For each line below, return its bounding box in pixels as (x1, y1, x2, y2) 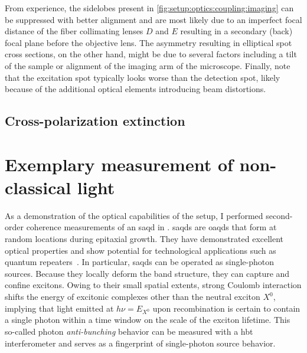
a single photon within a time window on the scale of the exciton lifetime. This (5, 313, 290, 326)
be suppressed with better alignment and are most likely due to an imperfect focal (5, 13, 302, 25)
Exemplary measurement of (5, 152, 233, 176)
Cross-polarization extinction (5, 112, 185, 130)
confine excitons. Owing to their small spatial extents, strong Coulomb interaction (5, 279, 302, 291)
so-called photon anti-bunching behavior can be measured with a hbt (5, 325, 253, 337)
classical (5, 175, 71, 199)
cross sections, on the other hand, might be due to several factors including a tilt (5, 48, 297, 60)
